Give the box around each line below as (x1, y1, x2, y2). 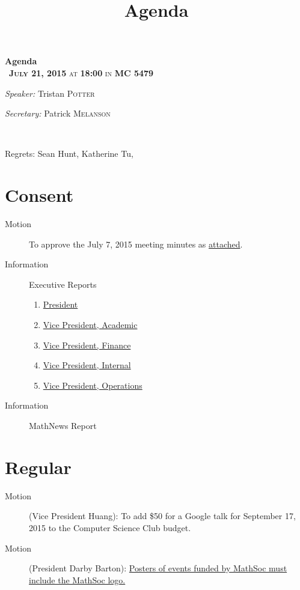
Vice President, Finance (43, 338, 131, 351)
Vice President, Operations (43, 379, 142, 391)
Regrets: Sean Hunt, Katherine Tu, (5, 147, 133, 160)
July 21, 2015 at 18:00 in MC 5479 (9, 66, 154, 79)
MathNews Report (29, 419, 97, 431)
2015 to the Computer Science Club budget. (29, 521, 191, 534)
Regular (5, 454, 72, 479)
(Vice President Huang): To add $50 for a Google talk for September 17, (29, 509, 296, 522)
